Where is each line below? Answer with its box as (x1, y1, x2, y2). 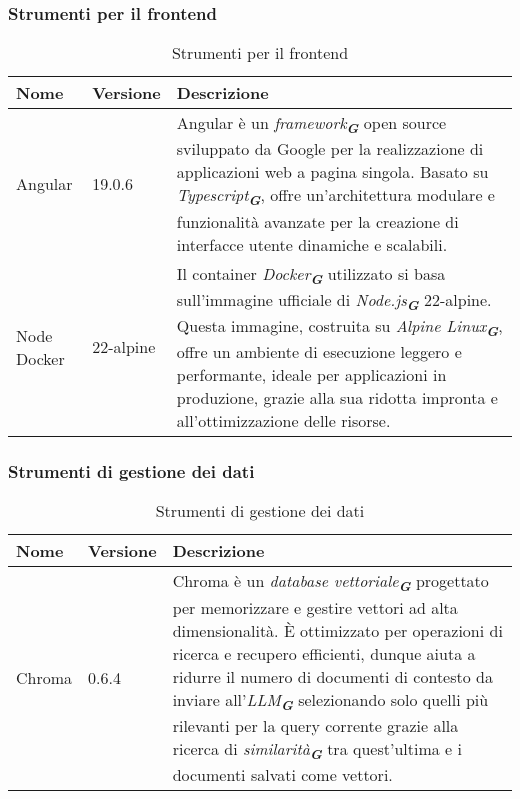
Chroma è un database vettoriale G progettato (172, 569, 489, 596)
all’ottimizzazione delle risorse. (176, 409, 391, 433)
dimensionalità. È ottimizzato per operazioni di (172, 618, 503, 642)
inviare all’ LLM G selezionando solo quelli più (172, 687, 489, 714)
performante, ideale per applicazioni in (176, 363, 447, 387)
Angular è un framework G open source (176, 111, 447, 138)
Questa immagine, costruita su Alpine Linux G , (176, 313, 503, 341)
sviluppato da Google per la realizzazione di (176, 137, 484, 161)
